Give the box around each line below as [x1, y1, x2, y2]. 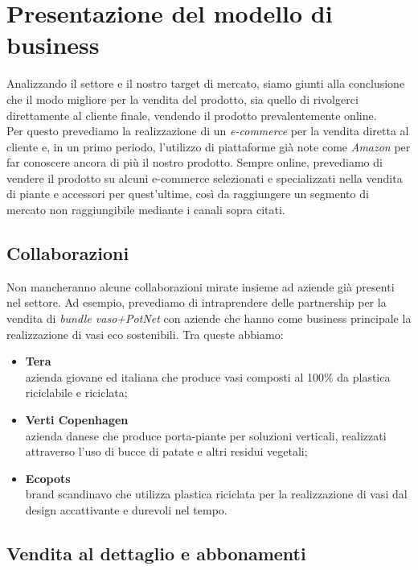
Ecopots [25, 469, 71, 486]
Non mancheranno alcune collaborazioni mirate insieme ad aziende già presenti [6, 278, 395, 295]
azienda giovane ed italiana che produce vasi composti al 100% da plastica [25, 368, 391, 385]
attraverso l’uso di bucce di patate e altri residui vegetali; [25, 443, 308, 460]
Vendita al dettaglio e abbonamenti [6, 540, 306, 565]
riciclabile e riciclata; [25, 384, 128, 401]
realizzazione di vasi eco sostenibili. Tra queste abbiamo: [6, 325, 284, 342]
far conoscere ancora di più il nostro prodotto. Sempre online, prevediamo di [6, 154, 383, 171]
